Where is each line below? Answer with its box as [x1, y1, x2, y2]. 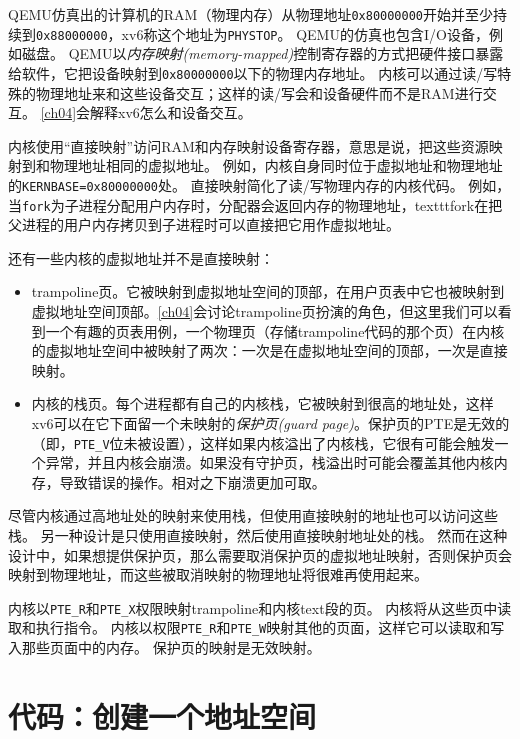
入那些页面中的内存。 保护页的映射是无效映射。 [8, 637, 321, 658]
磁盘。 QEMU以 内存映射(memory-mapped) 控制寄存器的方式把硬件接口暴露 [21, 43, 504, 64]
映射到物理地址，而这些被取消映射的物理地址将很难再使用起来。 [8, 564, 428, 585]
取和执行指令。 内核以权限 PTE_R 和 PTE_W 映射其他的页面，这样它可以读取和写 [8, 617, 505, 638]
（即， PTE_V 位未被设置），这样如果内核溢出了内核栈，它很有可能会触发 [31, 432, 495, 453]
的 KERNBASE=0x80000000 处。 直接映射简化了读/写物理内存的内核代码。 [8, 174, 464, 195]
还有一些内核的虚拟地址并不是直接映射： [8, 247, 274, 268]
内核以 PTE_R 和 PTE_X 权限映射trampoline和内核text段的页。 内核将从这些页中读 [8, 597, 512, 618]
